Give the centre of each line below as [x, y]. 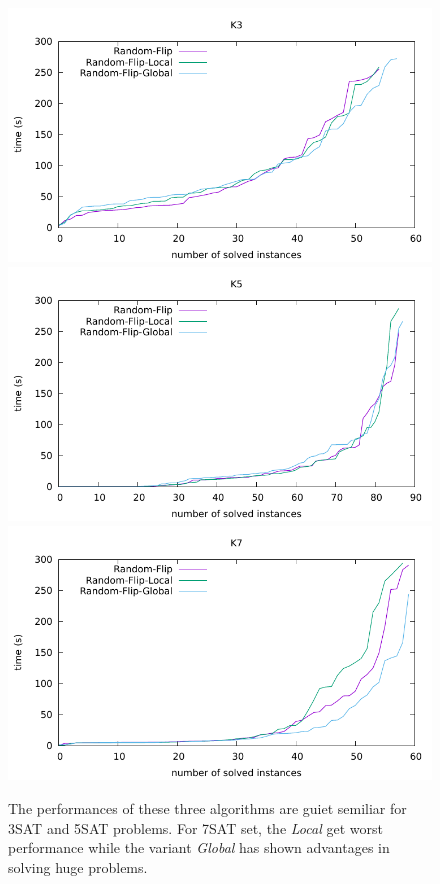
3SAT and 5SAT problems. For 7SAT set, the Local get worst [195, 827]
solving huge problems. [78, 866]
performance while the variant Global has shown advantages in [199, 847]
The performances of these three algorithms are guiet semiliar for [207, 807]
